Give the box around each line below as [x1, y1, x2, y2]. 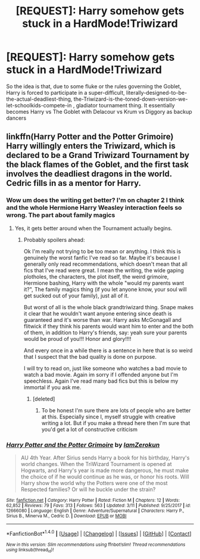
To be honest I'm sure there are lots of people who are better [41, 406, 191, 414]
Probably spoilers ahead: [23, 236, 85, 243]
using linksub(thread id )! [6, 546, 54, 554]
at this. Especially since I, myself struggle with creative [41, 413, 176, 420]
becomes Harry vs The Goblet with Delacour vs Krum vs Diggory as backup [6, 108, 192, 115]
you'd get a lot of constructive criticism [41, 426, 138, 433]
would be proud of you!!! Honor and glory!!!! [23, 335, 132, 342]
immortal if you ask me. [23, 383, 82, 391]
